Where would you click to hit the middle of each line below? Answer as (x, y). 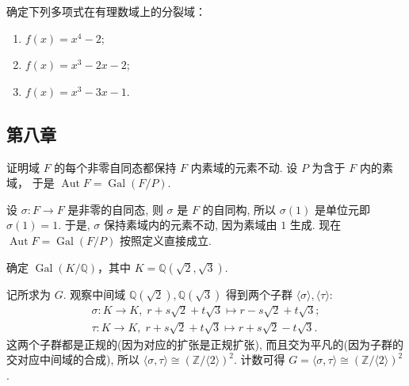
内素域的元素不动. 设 (244, 167)
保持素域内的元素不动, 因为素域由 (190, 225)
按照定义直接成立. (165, 240)
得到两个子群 (259, 294)
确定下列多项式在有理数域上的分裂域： (106, 11)
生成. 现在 (315, 225)
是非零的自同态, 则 (115, 209)
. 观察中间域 (94, 294)
